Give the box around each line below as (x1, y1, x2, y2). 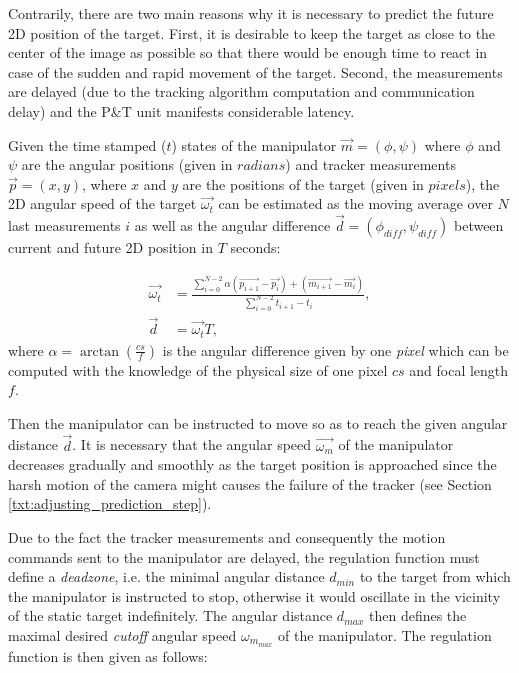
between (453, 215, 504, 236)
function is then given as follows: (8, 645, 208, 666)
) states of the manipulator (171, 134, 337, 155)
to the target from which (359, 566, 511, 587)
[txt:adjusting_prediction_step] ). (8, 493, 212, 514)
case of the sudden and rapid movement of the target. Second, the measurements (8, 61, 503, 82)
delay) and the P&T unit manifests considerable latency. (8, 100, 355, 121)
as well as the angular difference (134, 215, 331, 236)
